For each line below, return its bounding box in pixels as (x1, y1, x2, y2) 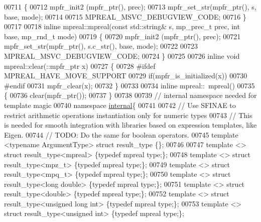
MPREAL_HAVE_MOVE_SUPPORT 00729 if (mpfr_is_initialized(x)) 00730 (4, 70, 247, 81)
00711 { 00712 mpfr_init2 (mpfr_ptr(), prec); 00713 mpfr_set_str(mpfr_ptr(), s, (4, 2, 256, 12)
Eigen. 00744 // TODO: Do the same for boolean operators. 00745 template (4, 129, 238, 140)
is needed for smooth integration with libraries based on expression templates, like (4, 120, 257, 130)
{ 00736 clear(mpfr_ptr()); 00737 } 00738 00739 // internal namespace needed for (4, 90, 257, 100)
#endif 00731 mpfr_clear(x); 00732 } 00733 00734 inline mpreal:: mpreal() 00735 (4, 80, 255, 90)
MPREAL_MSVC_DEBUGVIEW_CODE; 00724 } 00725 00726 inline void (4, 50, 240, 61)
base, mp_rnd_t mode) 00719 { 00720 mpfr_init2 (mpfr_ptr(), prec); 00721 (4, 31, 241, 41)
